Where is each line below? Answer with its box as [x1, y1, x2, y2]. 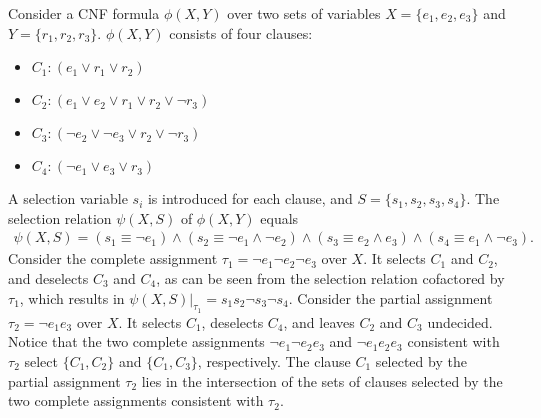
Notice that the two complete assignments [8, 331, 265, 352]
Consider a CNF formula [8, 3, 160, 23]
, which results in [19, 287, 125, 308]
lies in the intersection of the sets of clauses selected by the [141, 370, 503, 391]
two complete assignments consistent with [8, 390, 264, 411]
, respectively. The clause [197, 350, 351, 371]
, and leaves [283, 311, 355, 332]
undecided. [427, 311, 493, 332]
